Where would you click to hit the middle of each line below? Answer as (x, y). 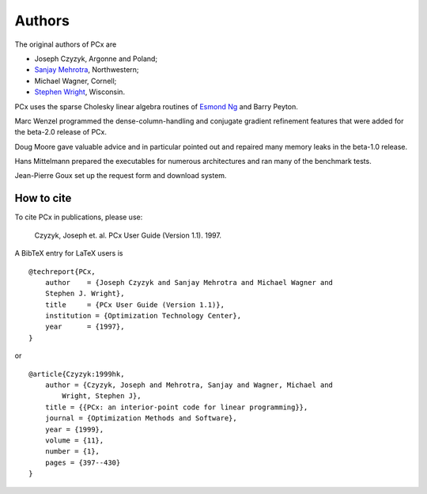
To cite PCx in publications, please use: (79, 217)
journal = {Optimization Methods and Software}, (141, 418)
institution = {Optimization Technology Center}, (143, 316)
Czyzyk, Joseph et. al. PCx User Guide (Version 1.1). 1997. (128, 235)
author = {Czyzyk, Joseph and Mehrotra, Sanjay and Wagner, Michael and (189, 385)
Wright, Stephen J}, (102, 396)
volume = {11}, (74, 441)
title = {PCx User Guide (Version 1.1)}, (135, 304)
